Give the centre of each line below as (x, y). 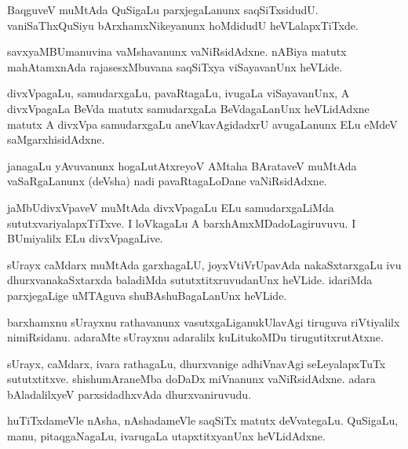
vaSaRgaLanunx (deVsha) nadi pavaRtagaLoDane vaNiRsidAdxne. (167, 181)
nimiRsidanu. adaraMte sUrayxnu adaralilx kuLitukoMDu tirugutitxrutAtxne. (195, 337)
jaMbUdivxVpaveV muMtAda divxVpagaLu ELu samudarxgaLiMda (171, 207)
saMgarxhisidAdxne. (56, 139)
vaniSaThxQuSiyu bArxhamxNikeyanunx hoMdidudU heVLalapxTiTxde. (183, 25)
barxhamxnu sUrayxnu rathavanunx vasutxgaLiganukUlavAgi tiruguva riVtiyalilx (204, 321)
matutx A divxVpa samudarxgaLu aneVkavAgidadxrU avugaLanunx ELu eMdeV (202, 124)
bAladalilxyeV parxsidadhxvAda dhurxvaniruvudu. (129, 394)
